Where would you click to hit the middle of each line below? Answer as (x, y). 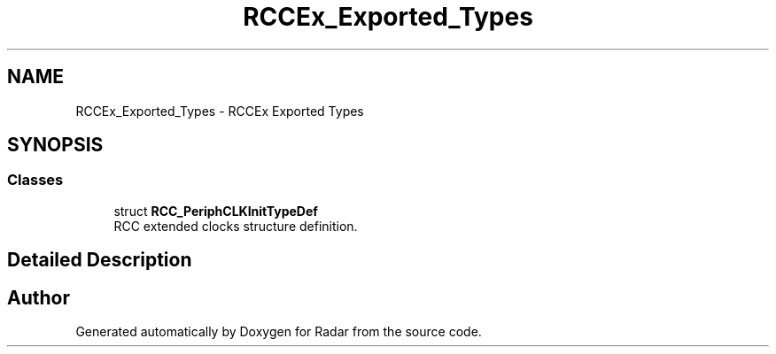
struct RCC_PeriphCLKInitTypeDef (216, 211)
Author (39, 297)
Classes (35, 180)
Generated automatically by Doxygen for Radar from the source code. (279, 332)
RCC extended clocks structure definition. (236, 226)
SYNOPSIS (55, 145)
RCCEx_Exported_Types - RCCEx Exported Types (220, 111)
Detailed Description (100, 260)
